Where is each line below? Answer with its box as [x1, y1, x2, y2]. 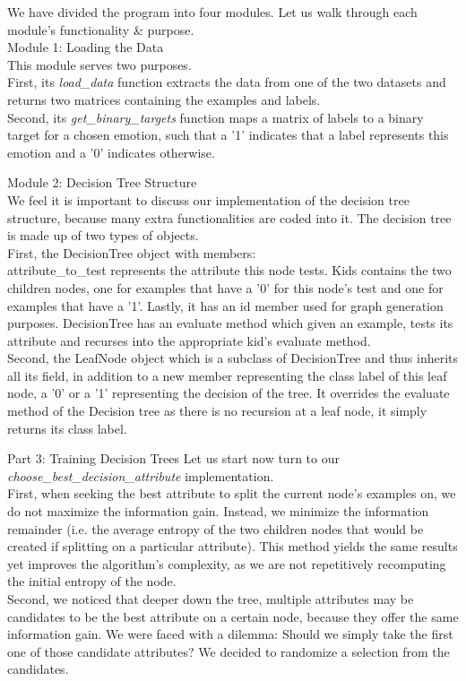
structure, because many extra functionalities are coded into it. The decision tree [7, 208, 452, 227]
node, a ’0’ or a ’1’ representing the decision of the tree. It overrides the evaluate [7, 384, 450, 402]
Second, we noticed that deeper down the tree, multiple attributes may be [7, 590, 414, 608]
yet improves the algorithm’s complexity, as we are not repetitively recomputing [7, 554, 446, 573]
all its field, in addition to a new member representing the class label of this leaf [7, 366, 447, 384]
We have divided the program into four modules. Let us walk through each [7, 3, 418, 21]
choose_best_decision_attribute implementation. [7, 466, 274, 485]
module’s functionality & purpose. [7, 20, 194, 39]
